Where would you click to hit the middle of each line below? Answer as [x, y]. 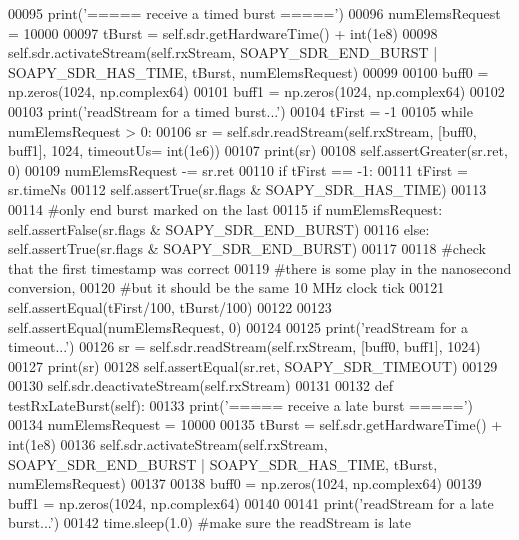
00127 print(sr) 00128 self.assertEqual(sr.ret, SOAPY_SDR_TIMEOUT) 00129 [253, 365]
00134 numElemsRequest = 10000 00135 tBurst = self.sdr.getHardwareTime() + [255, 424]
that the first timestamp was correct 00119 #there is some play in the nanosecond [260, 267]
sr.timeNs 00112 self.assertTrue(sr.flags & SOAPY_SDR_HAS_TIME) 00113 [247, 189]
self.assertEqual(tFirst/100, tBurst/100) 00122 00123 [170, 306]
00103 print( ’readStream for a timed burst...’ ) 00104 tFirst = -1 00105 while [240, 110]
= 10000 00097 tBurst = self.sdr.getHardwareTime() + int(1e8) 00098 [223, 32]
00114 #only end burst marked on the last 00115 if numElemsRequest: [225, 208]
